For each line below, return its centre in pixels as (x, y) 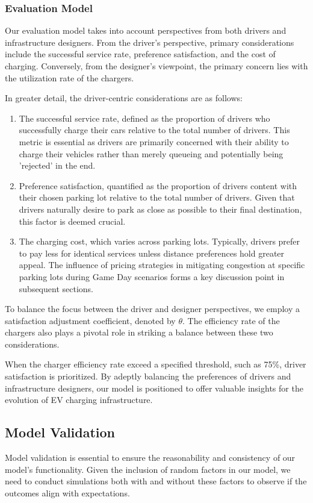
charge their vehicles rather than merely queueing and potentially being (151, 153)
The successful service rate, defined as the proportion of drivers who (144, 118)
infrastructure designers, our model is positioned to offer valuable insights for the (154, 388)
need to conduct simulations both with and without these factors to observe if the (156, 481)
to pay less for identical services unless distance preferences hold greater (152, 253)
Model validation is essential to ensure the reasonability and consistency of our (150, 458)
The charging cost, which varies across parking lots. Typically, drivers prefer (160, 241)
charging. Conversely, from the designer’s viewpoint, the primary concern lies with (156, 66)
